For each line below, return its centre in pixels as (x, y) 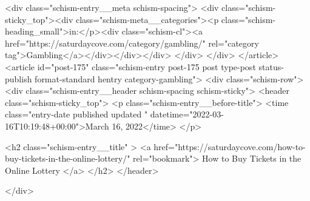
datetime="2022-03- (187, 114)
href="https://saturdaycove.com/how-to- (230, 146)
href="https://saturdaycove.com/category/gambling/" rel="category (132, 43)
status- (271, 66)
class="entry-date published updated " (76, 114)
